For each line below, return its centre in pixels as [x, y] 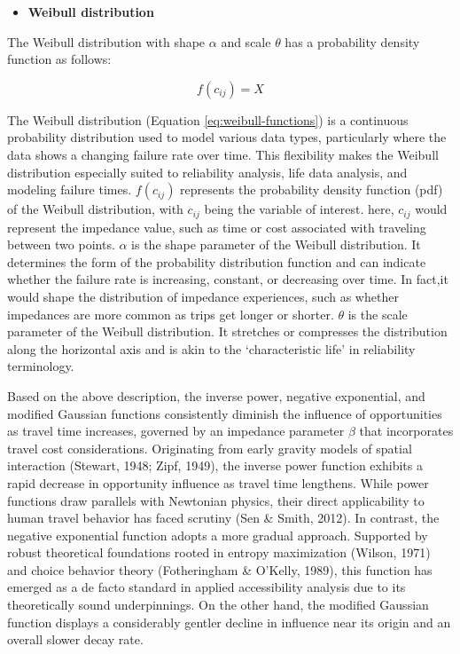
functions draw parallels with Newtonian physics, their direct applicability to [216, 500]
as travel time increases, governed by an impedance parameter [176, 431]
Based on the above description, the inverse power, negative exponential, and [216, 395]
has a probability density [352, 41]
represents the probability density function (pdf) [312, 189]
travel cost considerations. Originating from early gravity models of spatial [210, 448]
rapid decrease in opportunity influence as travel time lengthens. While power [218, 482]
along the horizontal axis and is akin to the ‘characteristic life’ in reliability [211, 348]
